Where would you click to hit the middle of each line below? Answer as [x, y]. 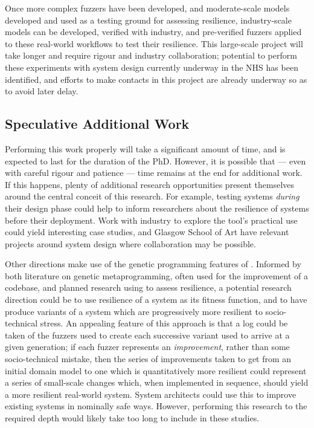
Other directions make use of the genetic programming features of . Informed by [153, 264]
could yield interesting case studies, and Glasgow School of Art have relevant [147, 232]
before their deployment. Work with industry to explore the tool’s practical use [151, 220]
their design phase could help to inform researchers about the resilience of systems [157, 208]
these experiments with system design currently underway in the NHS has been [152, 67]
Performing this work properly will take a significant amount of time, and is [145, 148]
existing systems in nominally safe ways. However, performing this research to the [156, 406]
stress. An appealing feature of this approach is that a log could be [164, 323]
